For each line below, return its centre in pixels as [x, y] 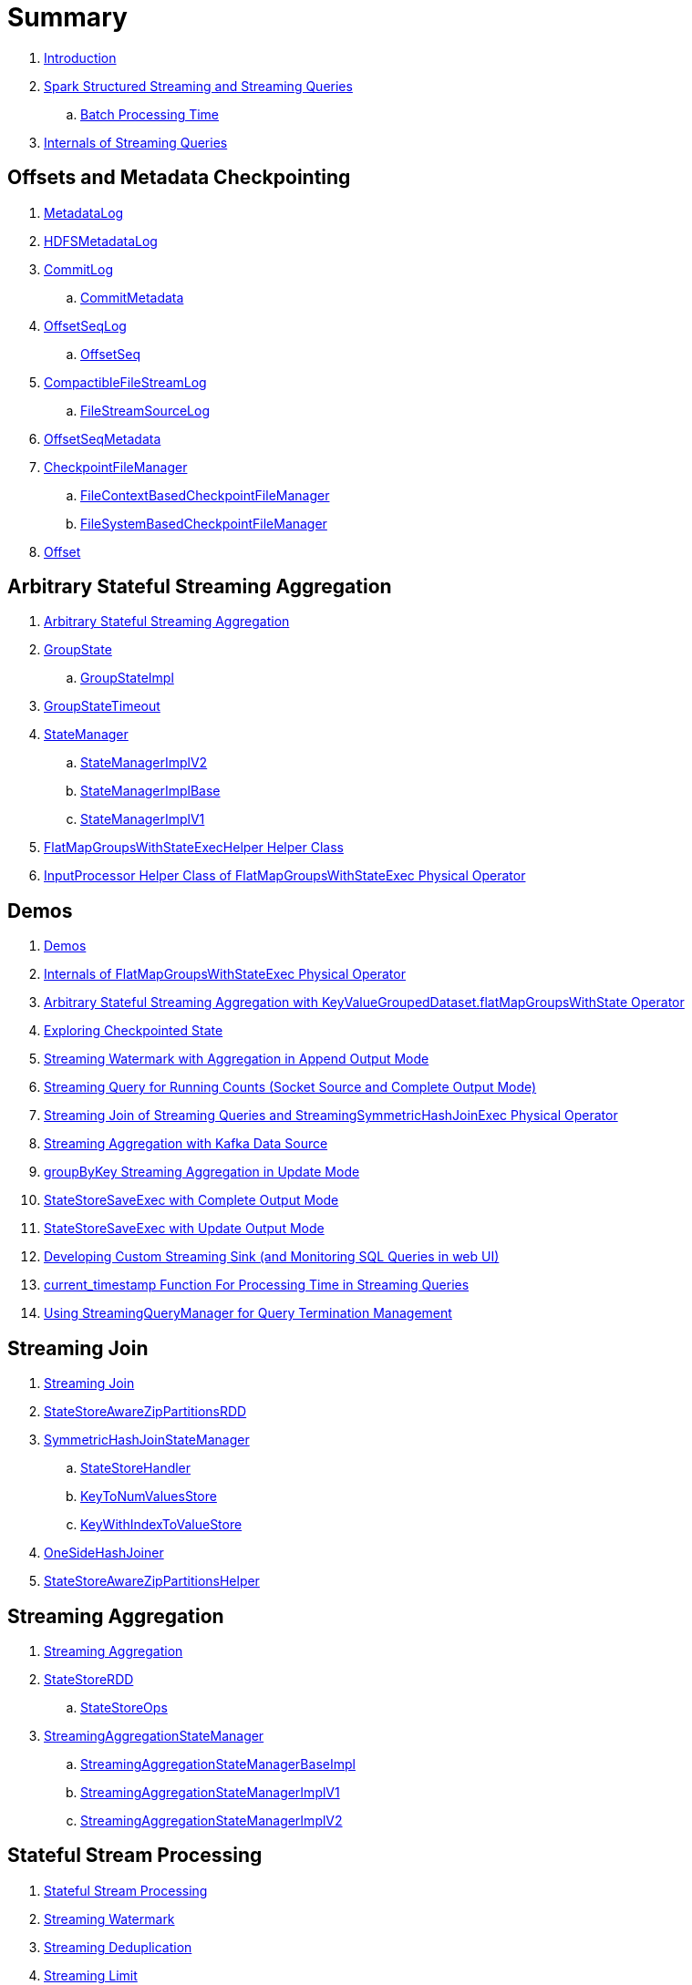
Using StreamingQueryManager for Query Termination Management [248, 1313]
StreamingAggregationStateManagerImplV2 [212, 1820]
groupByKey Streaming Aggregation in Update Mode [202, 1172]
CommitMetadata [132, 297]
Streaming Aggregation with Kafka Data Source [186, 1144]
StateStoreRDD [89, 1679]
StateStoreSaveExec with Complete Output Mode [191, 1200]
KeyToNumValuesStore [149, 1496]
